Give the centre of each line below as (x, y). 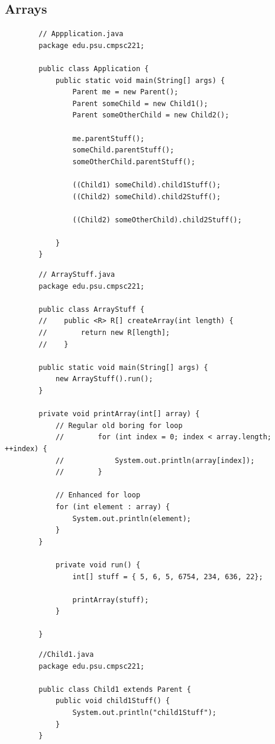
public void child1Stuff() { (113, 701)
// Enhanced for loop (98, 495)
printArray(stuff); (111, 600)
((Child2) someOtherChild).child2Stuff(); (157, 220)
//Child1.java (66, 655)
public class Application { (94, 68)
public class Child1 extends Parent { (115, 689)
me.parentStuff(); (109, 138)
